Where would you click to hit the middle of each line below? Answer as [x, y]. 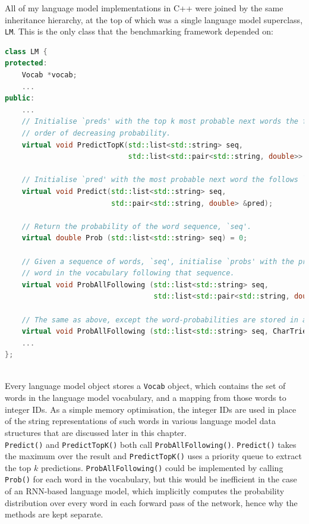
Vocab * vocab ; [49, 75]
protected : [26, 63]
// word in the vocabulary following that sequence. [128, 273]
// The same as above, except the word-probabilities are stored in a [164, 320]
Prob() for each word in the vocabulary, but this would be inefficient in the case [151, 479]
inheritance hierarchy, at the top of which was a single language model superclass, [154, 19]
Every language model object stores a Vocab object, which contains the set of [145, 386]
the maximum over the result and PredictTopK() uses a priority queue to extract [153, 456]
